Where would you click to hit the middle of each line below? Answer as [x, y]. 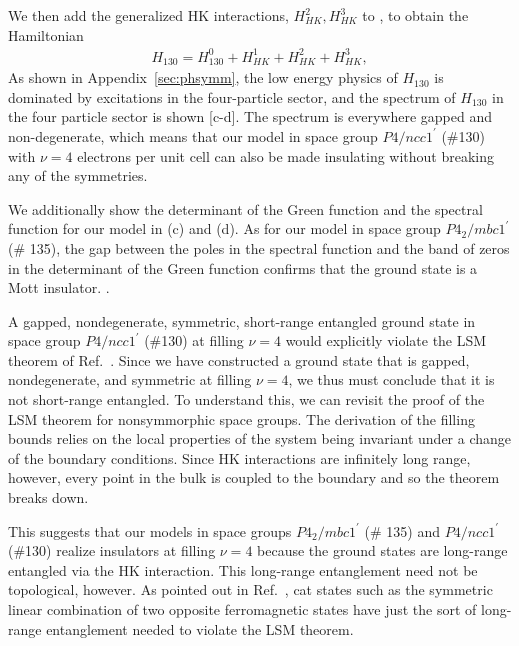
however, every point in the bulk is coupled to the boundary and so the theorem [254, 477]
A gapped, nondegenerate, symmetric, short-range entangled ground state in [242, 320]
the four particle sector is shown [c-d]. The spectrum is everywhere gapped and [250, 116]
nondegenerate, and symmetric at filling [130, 379]
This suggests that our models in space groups [150, 530]
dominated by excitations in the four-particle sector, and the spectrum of [232, 96]
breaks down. [48, 497]
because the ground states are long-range [382, 550]
